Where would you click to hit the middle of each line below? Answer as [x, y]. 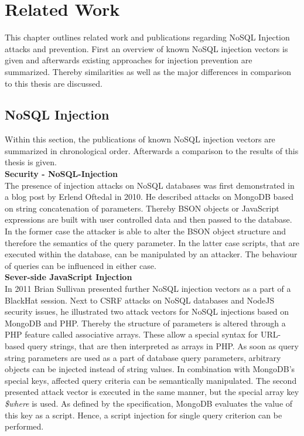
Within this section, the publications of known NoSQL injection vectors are [140, 139]
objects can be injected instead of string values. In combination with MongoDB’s [150, 369]
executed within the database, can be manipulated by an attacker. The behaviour [151, 254]
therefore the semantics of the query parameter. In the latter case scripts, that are [152, 242]
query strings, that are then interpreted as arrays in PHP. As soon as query [163, 345]
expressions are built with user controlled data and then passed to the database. [148, 219]
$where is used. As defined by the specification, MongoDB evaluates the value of [149, 403]
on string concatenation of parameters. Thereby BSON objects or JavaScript [142, 208]
